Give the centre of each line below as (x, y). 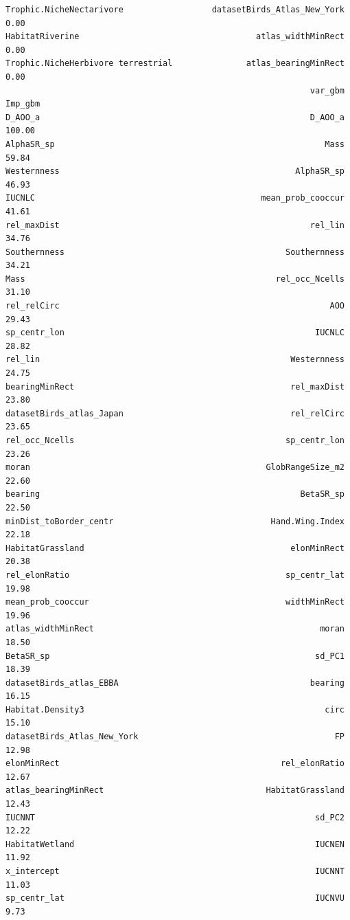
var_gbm (327, 90)
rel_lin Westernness (175, 360)
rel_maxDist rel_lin (175, 225)
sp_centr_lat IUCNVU (175, 898)
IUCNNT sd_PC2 (175, 817)
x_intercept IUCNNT (175, 871)
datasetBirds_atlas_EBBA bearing (175, 683)
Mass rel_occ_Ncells (175, 279)
